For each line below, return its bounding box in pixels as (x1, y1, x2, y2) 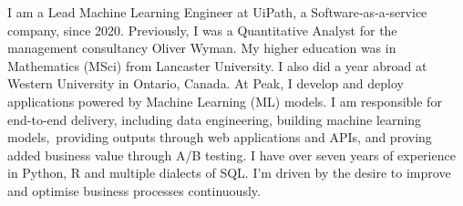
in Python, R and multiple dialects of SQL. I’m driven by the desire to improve (7, 163, 451, 182)
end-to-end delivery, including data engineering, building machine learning (7, 109, 422, 129)
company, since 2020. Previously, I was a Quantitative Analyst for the (7, 20, 397, 39)
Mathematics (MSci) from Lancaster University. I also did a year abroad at (7, 56, 427, 75)
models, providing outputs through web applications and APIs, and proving (7, 128, 432, 147)
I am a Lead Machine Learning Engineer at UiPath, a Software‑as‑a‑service (7, 3, 427, 21)
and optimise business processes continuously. (7, 180, 261, 200)
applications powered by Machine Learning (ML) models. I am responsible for (7, 91, 442, 110)
